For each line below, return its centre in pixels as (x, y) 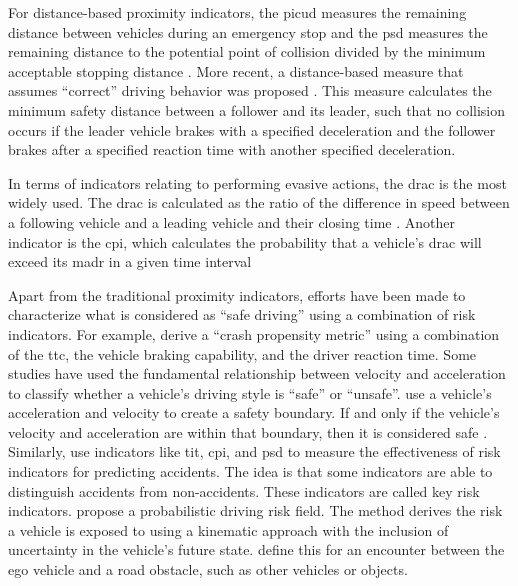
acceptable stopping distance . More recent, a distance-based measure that (236, 70)
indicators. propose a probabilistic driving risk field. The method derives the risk (255, 510)
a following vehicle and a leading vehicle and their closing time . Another (231, 221)
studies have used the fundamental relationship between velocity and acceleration (257, 373)
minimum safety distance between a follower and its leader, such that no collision (257, 109)
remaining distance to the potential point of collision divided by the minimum (247, 51)
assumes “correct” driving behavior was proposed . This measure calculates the (250, 90)
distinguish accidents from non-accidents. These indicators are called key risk (244, 490)
